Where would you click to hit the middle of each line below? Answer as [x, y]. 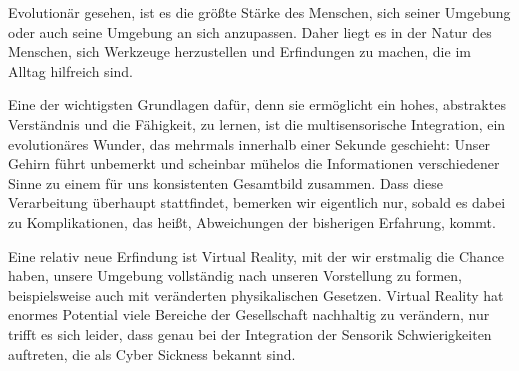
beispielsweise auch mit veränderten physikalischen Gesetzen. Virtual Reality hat [256, 294]
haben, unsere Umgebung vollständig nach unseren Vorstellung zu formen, [235, 275]
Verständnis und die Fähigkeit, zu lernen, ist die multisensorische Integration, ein [257, 123]
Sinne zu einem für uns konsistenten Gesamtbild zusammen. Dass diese [225, 182]
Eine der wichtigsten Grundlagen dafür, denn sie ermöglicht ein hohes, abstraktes [257, 104]
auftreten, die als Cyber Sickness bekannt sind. [152, 353]
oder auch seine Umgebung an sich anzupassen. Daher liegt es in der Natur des [250, 31]
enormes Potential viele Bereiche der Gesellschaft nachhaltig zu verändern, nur [249, 314]
